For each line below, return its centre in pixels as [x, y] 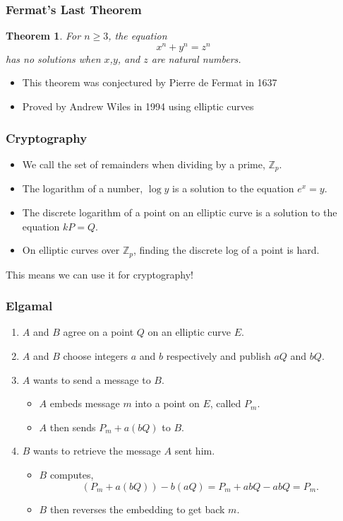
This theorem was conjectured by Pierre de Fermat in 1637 [150, 82]
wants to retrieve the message [97, 451]
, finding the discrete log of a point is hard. [226, 250]
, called [225, 403]
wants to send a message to [92, 379]
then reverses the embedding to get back [137, 509]
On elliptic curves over [71, 250]
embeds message [85, 403]
